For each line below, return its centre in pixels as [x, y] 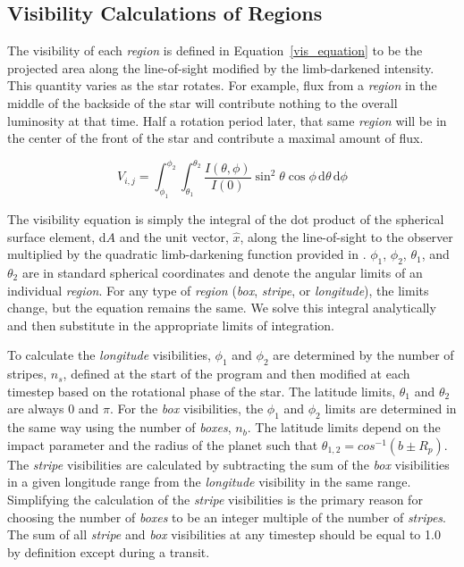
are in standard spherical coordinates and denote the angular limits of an [222, 272]
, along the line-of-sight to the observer [346, 236]
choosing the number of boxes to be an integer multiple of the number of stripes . [227, 517]
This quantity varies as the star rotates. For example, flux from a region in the [222, 85]
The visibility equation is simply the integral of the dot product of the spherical [226, 219]
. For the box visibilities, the [187, 409]
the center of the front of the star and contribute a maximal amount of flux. [215, 138]
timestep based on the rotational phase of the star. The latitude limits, [202, 391]
